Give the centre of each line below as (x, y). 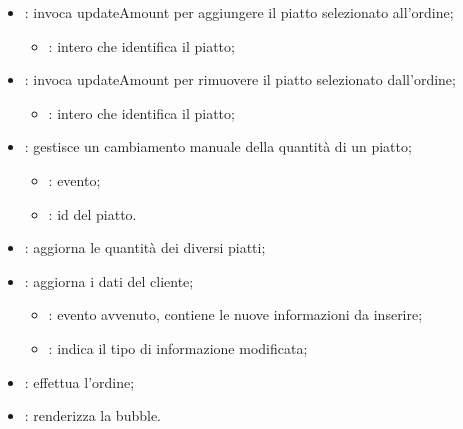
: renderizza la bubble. (93, 415)
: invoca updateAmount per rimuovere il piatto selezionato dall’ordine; (240, 79)
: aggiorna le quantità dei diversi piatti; (145, 247)
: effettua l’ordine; (79, 381)
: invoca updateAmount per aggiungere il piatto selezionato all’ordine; (239, 12)
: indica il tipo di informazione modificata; (178, 347)
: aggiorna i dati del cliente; (109, 280)
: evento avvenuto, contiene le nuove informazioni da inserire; (235, 314)
